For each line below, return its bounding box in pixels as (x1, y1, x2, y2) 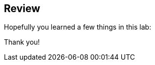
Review (4, 2, 41, 15)
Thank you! (4, 38, 40, 47)
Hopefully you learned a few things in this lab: (4, 23, 152, 32)
